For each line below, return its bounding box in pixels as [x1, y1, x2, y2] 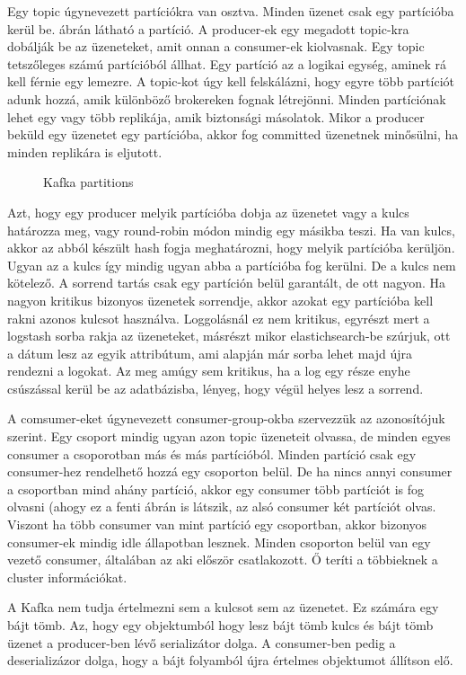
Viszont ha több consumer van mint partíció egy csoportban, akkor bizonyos [7, 515, 427, 534]
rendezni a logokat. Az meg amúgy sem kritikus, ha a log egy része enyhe [7, 361, 410, 380]
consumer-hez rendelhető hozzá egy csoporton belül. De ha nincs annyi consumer [7, 462, 453, 481]
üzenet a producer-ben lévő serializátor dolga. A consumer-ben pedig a [7, 633, 396, 652]
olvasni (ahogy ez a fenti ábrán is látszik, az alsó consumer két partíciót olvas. [7, 497, 436, 516]
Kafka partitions [43, 173, 134, 191]
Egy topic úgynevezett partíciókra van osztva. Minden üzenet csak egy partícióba [7, 2, 454, 20]
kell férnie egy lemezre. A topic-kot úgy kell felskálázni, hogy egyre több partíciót [7, 72, 454, 91]
